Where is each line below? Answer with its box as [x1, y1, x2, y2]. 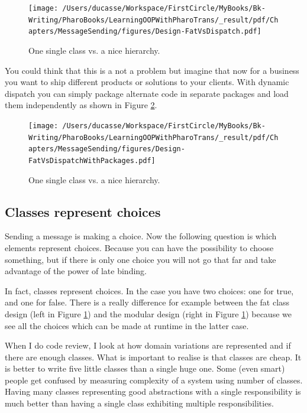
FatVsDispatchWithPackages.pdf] [28, 156, 156, 165]
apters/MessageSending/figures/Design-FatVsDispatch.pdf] [28, 27, 261, 36]
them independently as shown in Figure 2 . [5, 99, 157, 111]
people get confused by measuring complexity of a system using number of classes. [5, 373, 303, 386]
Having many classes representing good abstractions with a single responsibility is [5, 385, 301, 398]
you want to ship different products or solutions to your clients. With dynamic [5, 76, 289, 88]
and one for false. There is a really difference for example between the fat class [5, 296, 290, 308]
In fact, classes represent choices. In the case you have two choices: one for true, [5, 284, 294, 297]
